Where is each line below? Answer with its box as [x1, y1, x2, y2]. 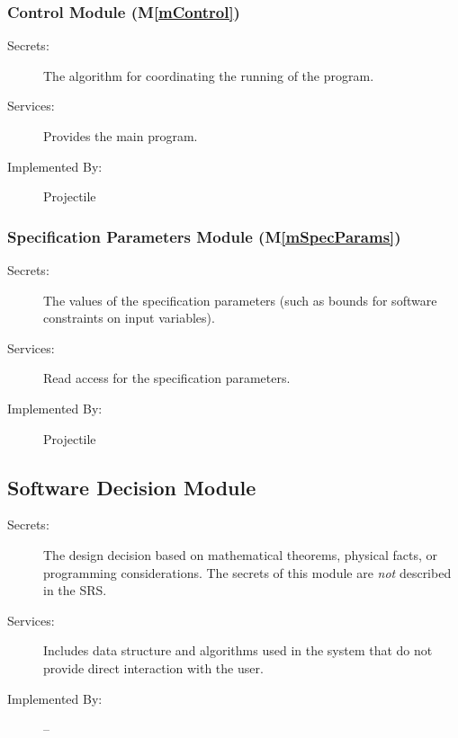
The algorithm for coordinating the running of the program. [43, 66, 374, 84]
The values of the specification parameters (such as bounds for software [43, 290, 437, 309]
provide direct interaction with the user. [43, 658, 264, 677]
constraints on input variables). [43, 308, 215, 327]
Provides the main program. [43, 127, 198, 145]
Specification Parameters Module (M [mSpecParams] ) [7, 225, 401, 247]
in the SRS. [43, 581, 107, 600]
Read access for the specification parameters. [43, 369, 291, 387]
